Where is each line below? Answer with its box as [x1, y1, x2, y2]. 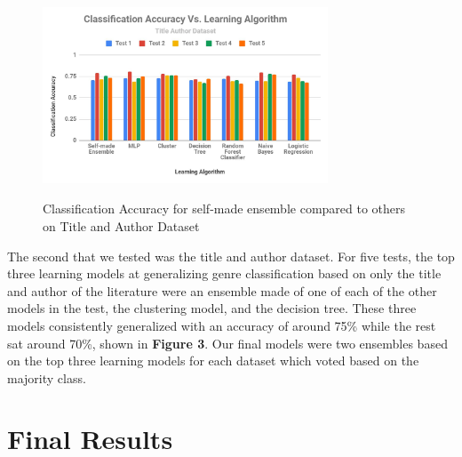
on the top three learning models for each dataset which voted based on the [7, 351, 419, 370]
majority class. [7, 368, 86, 387]
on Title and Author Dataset [43, 216, 200, 235]
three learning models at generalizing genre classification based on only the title [7, 264, 442, 283]
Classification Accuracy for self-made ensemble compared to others [43, 199, 406, 218]
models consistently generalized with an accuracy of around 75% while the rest [7, 316, 436, 334]
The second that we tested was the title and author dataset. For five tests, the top [7, 246, 455, 265]
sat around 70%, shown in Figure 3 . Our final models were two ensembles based [7, 333, 448, 352]
